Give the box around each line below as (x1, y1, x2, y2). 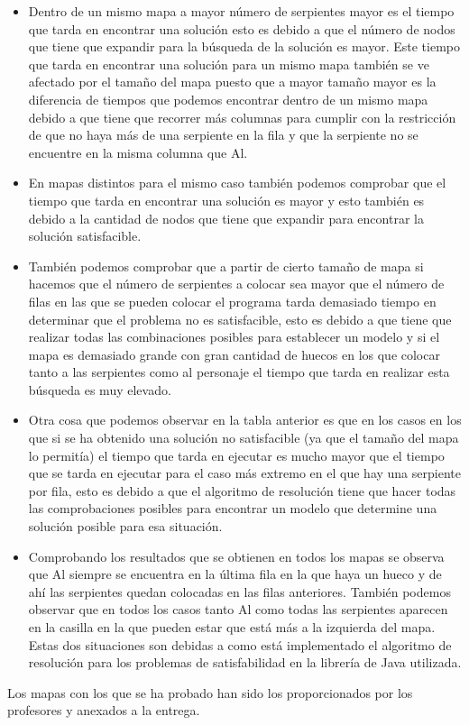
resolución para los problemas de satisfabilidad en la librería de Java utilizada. (28, 653, 462, 672)
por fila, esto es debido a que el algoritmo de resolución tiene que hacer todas (28, 481, 456, 500)
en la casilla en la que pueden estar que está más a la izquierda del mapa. (28, 618, 436, 636)
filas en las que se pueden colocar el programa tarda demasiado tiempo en (28, 291, 437, 310)
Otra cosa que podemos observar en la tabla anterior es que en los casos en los (28, 410, 462, 429)
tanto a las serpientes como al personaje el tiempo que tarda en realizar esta (28, 362, 450, 381)
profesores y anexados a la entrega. (7, 701, 200, 720)
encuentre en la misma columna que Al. (28, 142, 248, 161)
